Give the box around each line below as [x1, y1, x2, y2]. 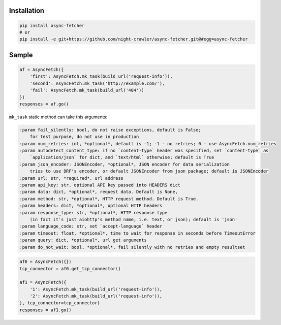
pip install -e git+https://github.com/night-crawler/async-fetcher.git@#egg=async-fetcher [19, 36, 248, 42]
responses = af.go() [19, 101, 69, 107]
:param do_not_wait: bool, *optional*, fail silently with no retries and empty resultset [19, 244, 246, 250]
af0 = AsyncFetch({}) [19, 259, 72, 264]
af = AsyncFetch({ [19, 66, 64, 72]
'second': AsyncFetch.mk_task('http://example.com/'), [30, 80, 165, 86]
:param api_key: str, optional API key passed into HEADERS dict [19, 182, 181, 188]
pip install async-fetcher [19, 23, 85, 28]
